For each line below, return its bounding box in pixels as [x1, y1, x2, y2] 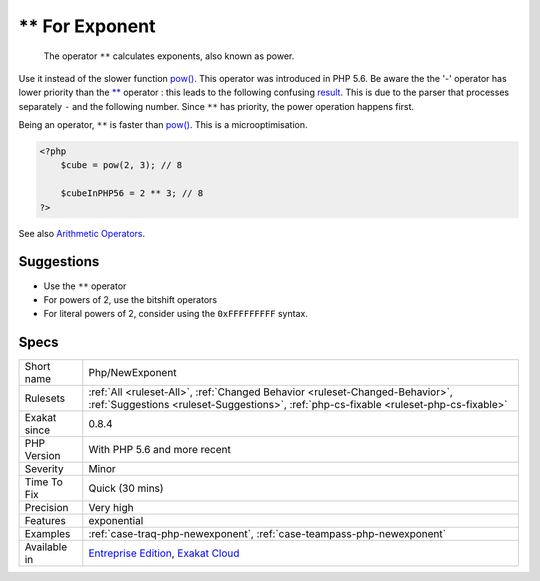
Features [24, 514, 67, 528]
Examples [24, 527, 71, 541]
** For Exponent [18, 15, 156, 37]
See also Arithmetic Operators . [18, 227, 145, 239]
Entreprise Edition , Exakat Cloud [88, 546, 240, 560]
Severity [24, 462, 64, 476]
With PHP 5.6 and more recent [88, 443, 232, 457]
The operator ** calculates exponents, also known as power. [43, 50, 295, 62]
